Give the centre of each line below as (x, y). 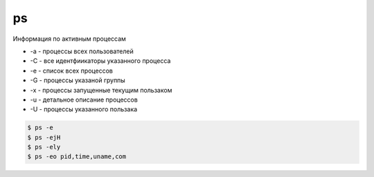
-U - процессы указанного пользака (84, 109)
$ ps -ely (44, 147)
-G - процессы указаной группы (78, 80)
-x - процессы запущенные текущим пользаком (101, 90)
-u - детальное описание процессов (84, 100)
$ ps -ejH (44, 137)
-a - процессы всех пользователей (82, 51)
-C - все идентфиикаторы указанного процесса (100, 61)
